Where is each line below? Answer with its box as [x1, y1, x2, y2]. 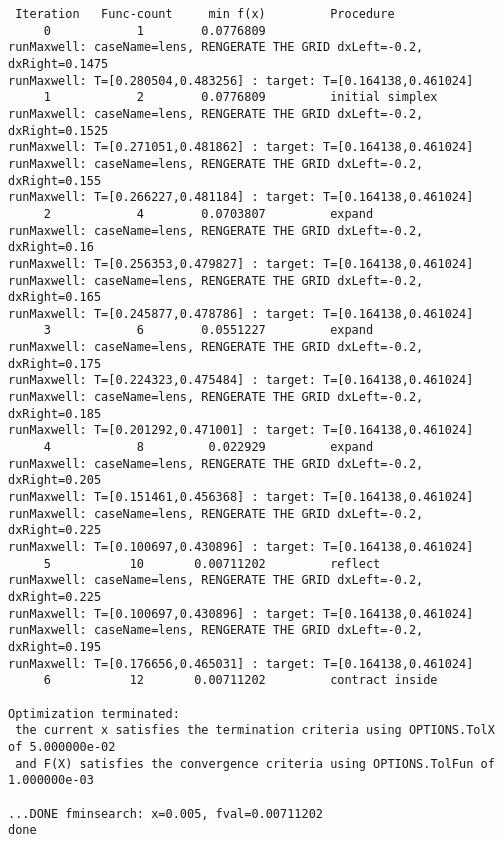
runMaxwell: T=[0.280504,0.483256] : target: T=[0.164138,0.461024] [8, 73, 474, 88]
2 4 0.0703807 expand [43, 206, 374, 221]
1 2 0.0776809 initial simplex [43, 90, 438, 105]
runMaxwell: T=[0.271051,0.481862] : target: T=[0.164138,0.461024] [8, 140, 474, 155]
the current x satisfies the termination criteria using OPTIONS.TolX [15, 723, 495, 738]
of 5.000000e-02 [8, 739, 116, 754]
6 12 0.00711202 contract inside [43, 673, 438, 688]
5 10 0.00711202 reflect [43, 556, 381, 571]
